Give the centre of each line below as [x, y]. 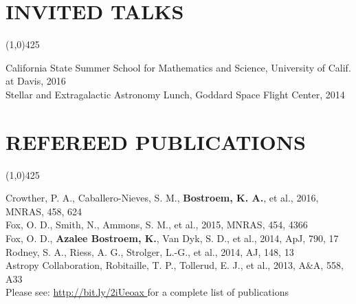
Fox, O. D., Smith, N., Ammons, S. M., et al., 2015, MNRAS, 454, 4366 [157, 225]
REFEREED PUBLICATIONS [156, 141]
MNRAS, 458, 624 [44, 211]
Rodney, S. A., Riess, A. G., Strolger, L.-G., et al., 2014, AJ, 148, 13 [150, 251]
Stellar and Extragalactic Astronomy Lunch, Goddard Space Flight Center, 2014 [175, 94]
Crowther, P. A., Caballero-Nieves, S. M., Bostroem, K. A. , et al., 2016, [162, 198]
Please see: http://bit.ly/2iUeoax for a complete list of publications [147, 292]
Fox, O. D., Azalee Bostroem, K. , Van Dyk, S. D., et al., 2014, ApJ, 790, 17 [172, 238]
